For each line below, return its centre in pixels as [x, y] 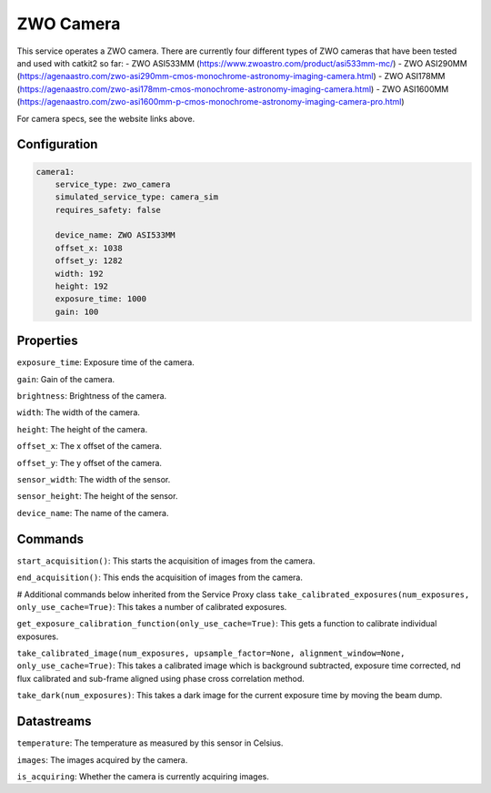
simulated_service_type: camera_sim [136, 197]
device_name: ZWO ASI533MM [115, 235]
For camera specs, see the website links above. [106, 118]
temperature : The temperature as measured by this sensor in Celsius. [150, 743]
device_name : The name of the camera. [93, 513]
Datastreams [54, 722]
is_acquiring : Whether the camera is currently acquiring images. [143, 776]
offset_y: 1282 [89, 261]
